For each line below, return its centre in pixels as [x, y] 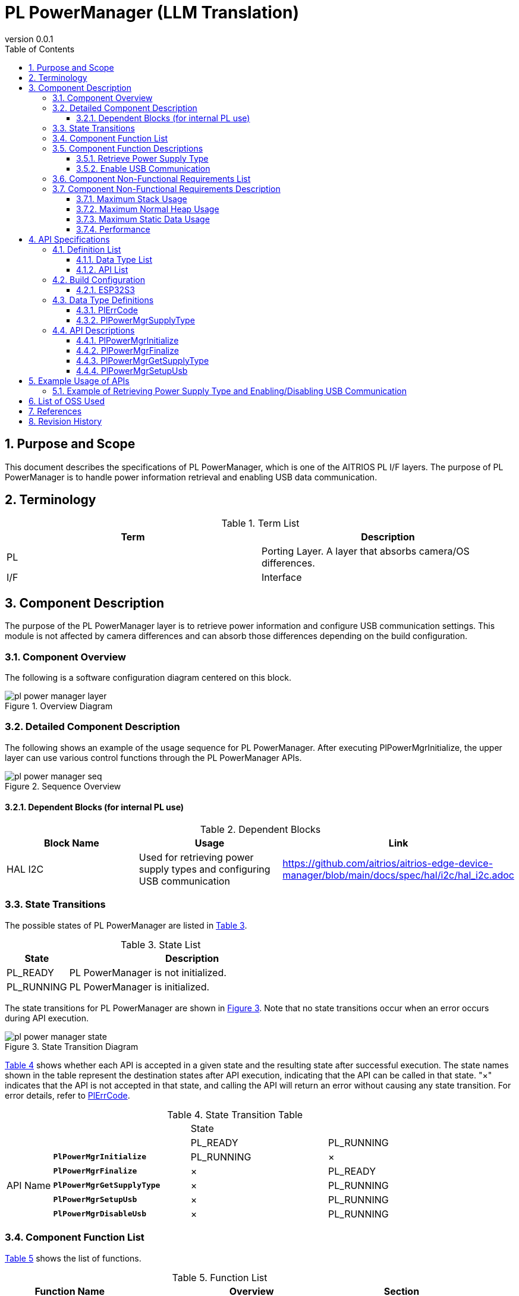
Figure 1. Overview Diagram [59, 706]
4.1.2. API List [102, 269]
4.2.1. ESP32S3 [106, 290]
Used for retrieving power [196, 857]
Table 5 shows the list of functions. [73, 1258]
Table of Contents [40, 49]
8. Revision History [65, 421]
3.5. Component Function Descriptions [128, 148]
